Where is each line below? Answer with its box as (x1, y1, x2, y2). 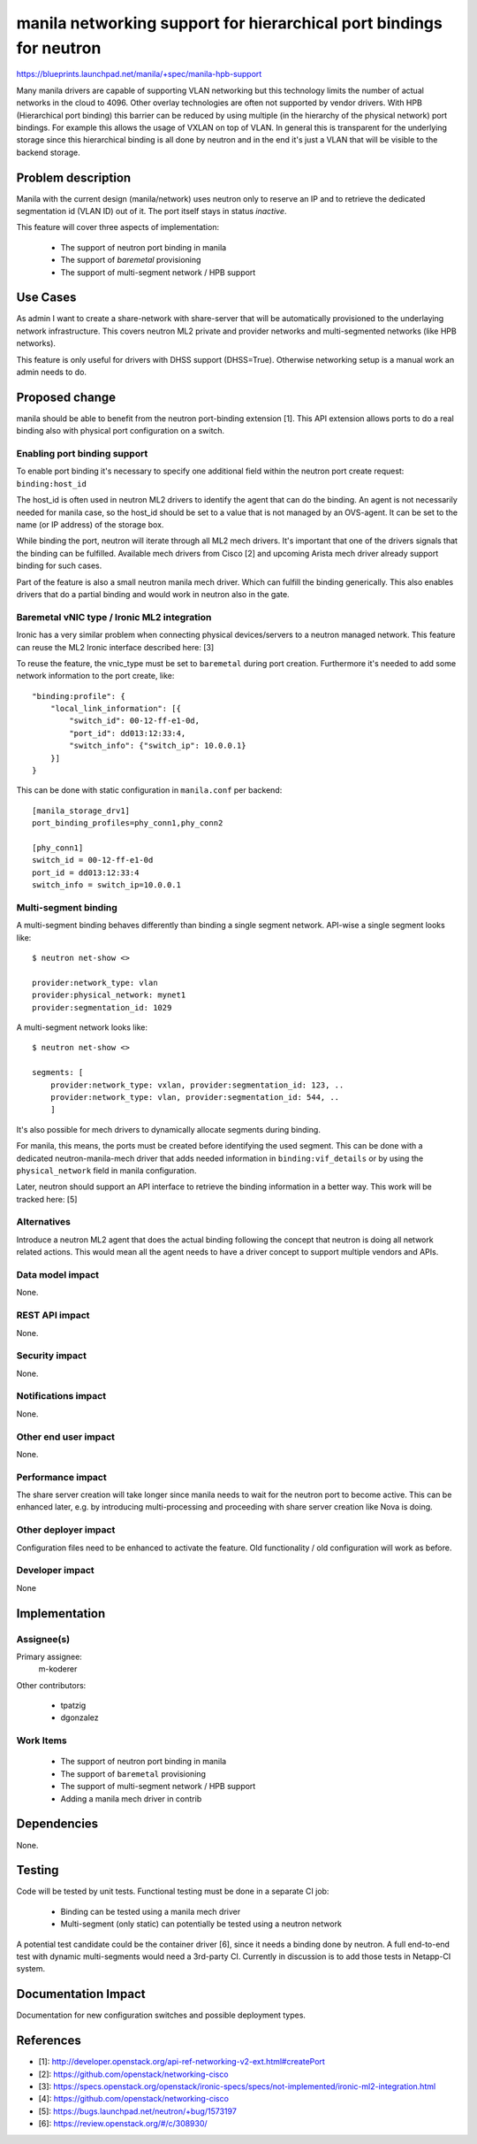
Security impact (16, 1349, 87, 1362)
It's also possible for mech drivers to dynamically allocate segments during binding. (16, 1124, 322, 1134)
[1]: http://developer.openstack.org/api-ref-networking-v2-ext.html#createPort (38, 2056, 326, 2067)
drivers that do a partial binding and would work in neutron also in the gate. (16, 588, 291, 599)
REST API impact (16, 1310, 90, 1322)
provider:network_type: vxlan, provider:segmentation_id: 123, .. (49, 1080, 344, 1090)
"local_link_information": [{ (49, 703, 181, 714)
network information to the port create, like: (16, 671, 175, 681)
